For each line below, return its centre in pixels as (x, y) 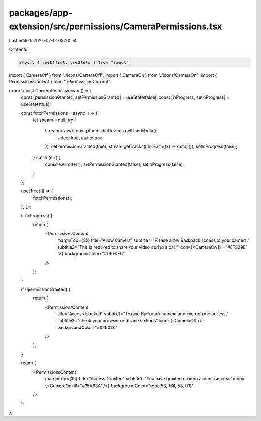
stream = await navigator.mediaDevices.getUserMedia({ (101, 131)
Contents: (19, 49)
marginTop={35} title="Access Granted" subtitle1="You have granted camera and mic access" (139, 379)
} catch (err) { (47, 157)
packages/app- (41, 13)
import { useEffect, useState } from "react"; (75, 62)
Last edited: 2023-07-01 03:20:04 (43, 41)
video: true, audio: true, (80, 138)
